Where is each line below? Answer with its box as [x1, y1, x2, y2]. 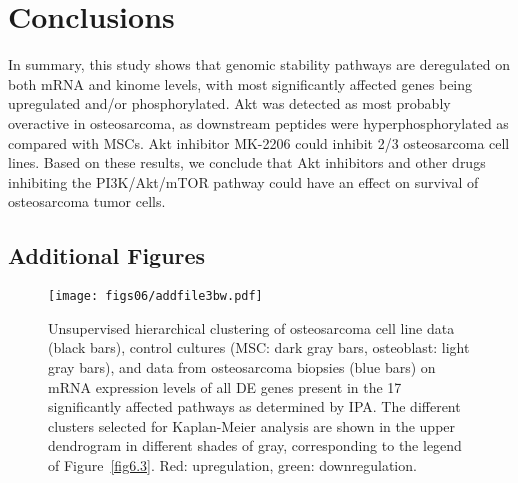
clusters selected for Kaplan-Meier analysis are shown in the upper [48, 415, 456, 436]
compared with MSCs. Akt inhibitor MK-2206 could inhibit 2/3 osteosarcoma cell [8, 132, 510, 153]
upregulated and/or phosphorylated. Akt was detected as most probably [8, 93, 451, 114]
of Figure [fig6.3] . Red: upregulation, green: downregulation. [48, 454, 417, 475]
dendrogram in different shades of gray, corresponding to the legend [48, 435, 462, 456]
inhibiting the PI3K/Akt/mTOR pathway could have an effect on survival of [8, 171, 479, 192]
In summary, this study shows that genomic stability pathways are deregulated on [8, 54, 510, 75]
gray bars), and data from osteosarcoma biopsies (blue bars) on [48, 356, 436, 377]
